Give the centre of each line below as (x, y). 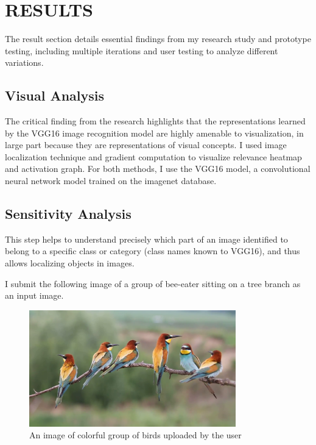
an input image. (34, 295)
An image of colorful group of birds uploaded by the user (135, 435)
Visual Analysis (55, 95)
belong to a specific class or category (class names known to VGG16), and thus (153, 251)
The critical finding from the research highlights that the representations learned (155, 121)
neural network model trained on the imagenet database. (111, 181)
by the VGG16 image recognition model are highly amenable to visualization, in (154, 133)
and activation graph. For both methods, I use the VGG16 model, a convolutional (158, 169)
